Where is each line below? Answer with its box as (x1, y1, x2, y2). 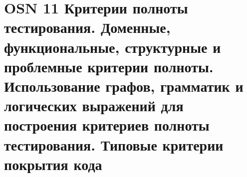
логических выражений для (4, 95, 184, 116)
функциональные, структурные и (4, 36, 221, 57)
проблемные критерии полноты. (4, 56, 214, 76)
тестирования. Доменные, (4, 17, 171, 37)
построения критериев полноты (4, 115, 210, 135)
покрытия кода (4, 154, 102, 174)
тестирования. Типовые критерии (4, 134, 224, 155)
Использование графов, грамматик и (4, 75, 244, 96)
